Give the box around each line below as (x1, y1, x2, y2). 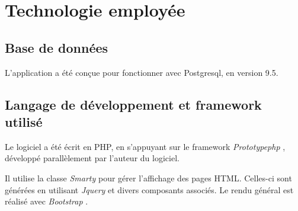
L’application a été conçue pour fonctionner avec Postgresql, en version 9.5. (5, 66, 278, 78)
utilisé (5, 112, 43, 130)
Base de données (5, 38, 108, 56)
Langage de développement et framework (5, 95, 262, 113)
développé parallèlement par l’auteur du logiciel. (5, 152, 180, 164)
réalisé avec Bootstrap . (5, 195, 88, 207)
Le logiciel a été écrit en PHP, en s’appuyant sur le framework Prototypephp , (5, 140, 286, 152)
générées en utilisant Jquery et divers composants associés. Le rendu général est (5, 183, 294, 196)
